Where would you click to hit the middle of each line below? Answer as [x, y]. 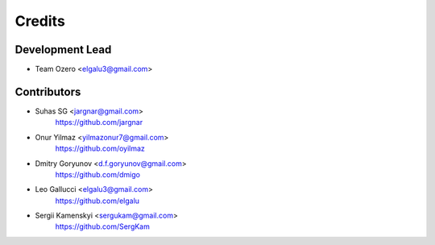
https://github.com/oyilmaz [100, 148]
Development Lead [63, 50]
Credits [40, 21]
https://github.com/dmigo [98, 174]
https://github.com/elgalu [97, 201]
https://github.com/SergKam [103, 226]
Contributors [48, 91]
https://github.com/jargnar [99, 122]
